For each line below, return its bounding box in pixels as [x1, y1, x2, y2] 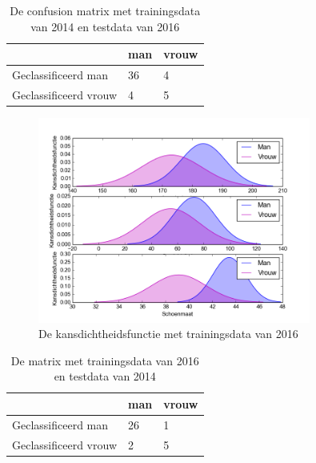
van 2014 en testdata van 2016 [30, 18, 180, 34]
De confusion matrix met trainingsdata [10, 2, 201, 18]
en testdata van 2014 [54, 368, 156, 384]
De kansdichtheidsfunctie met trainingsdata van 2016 [38, 325, 298, 342]
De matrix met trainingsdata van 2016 [10, 352, 199, 368]
